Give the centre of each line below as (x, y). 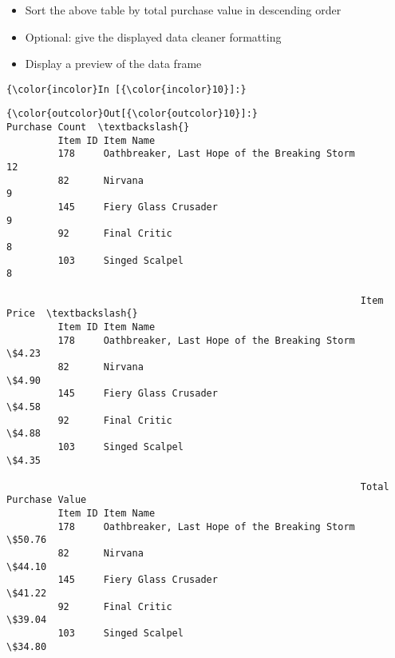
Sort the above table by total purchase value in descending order (183, 10)
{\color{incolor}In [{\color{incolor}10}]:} (126, 89)
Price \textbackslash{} (72, 314)
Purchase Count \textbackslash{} (98, 128)
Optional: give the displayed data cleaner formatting (153, 36)
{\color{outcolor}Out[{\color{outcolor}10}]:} (132, 114)
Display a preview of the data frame (113, 64)
